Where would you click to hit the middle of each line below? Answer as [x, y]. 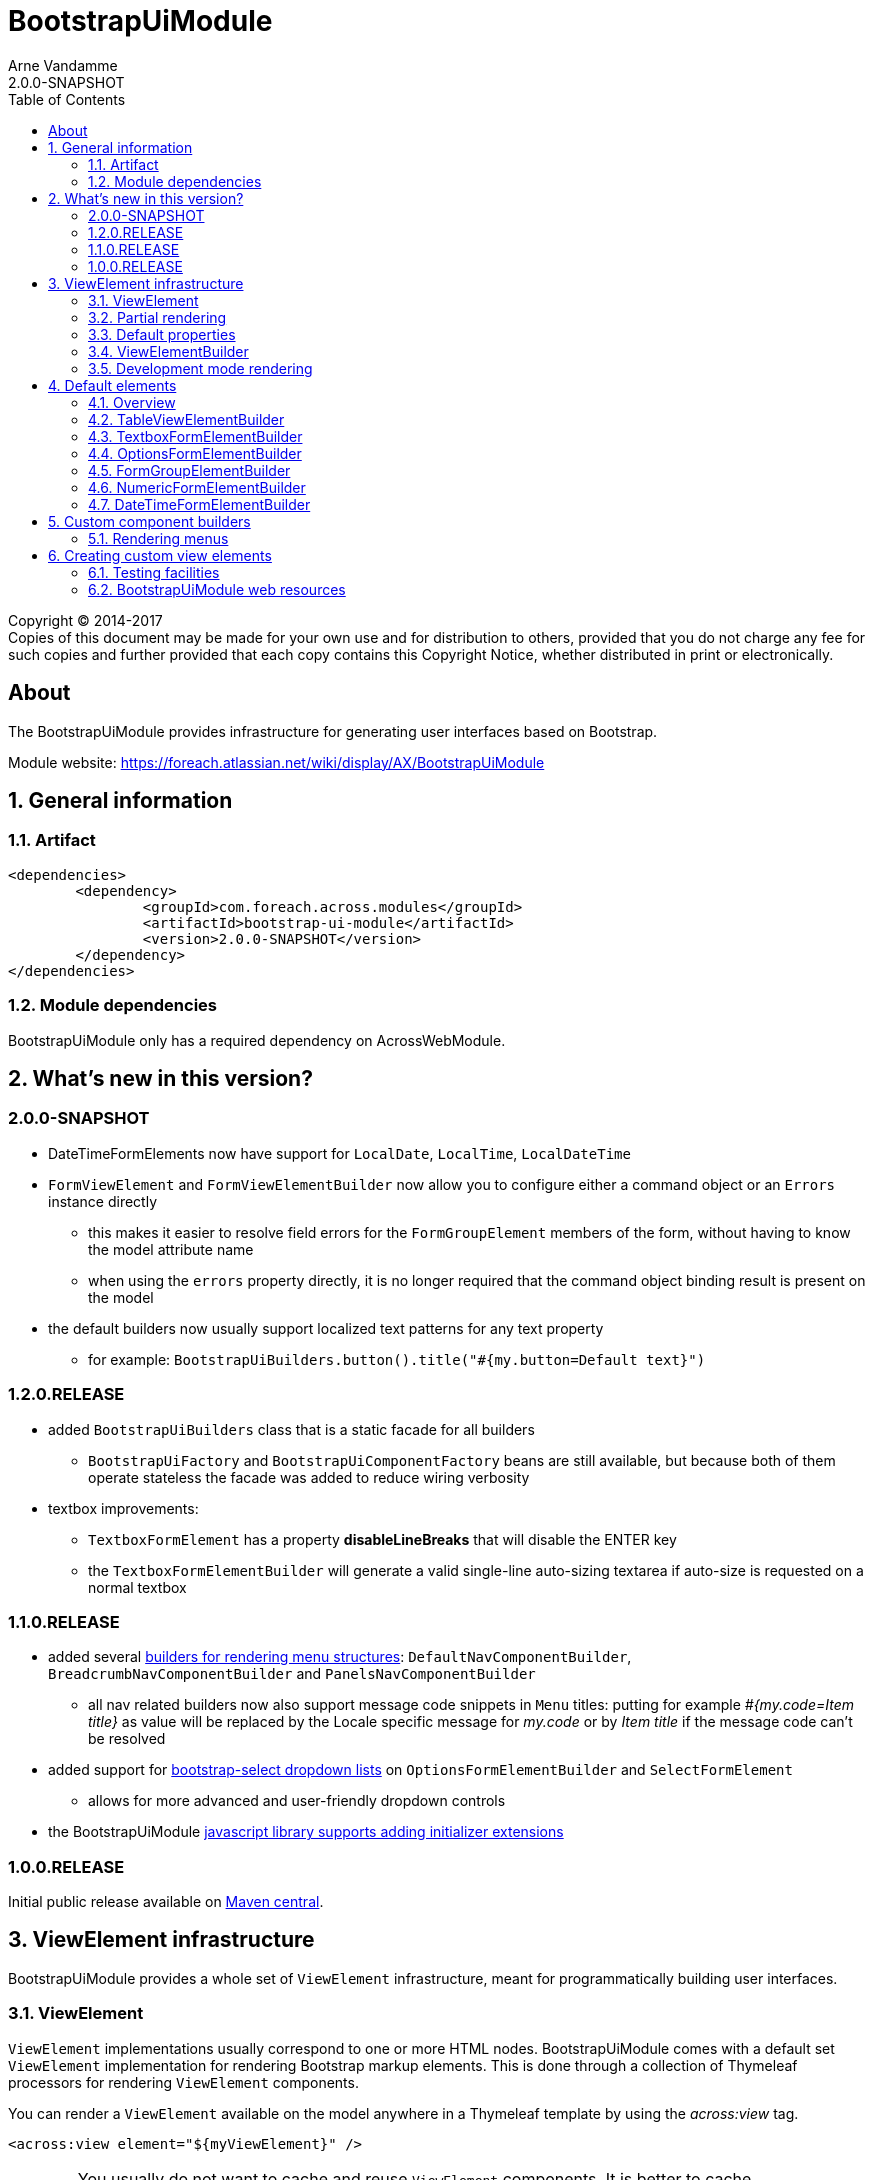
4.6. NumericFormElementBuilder [197, 487]
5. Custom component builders [149, 521]
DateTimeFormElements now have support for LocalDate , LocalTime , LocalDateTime [339, 1153]
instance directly [102, 1201]
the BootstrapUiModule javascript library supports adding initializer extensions [306, 1832]
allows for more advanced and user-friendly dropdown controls [297, 1801]
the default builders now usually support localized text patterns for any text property [326, 1328]
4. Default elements [112, 385]
